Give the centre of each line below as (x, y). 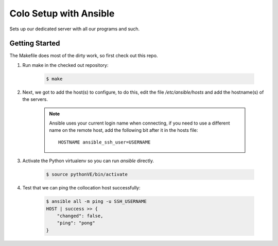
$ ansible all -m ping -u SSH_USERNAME (96, 201)
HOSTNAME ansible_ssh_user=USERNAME (105, 142)
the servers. (35, 99)
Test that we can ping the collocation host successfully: (82, 188)
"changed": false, (80, 216)
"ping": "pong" (76, 223)
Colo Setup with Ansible (62, 13)
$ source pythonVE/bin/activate (87, 174)
